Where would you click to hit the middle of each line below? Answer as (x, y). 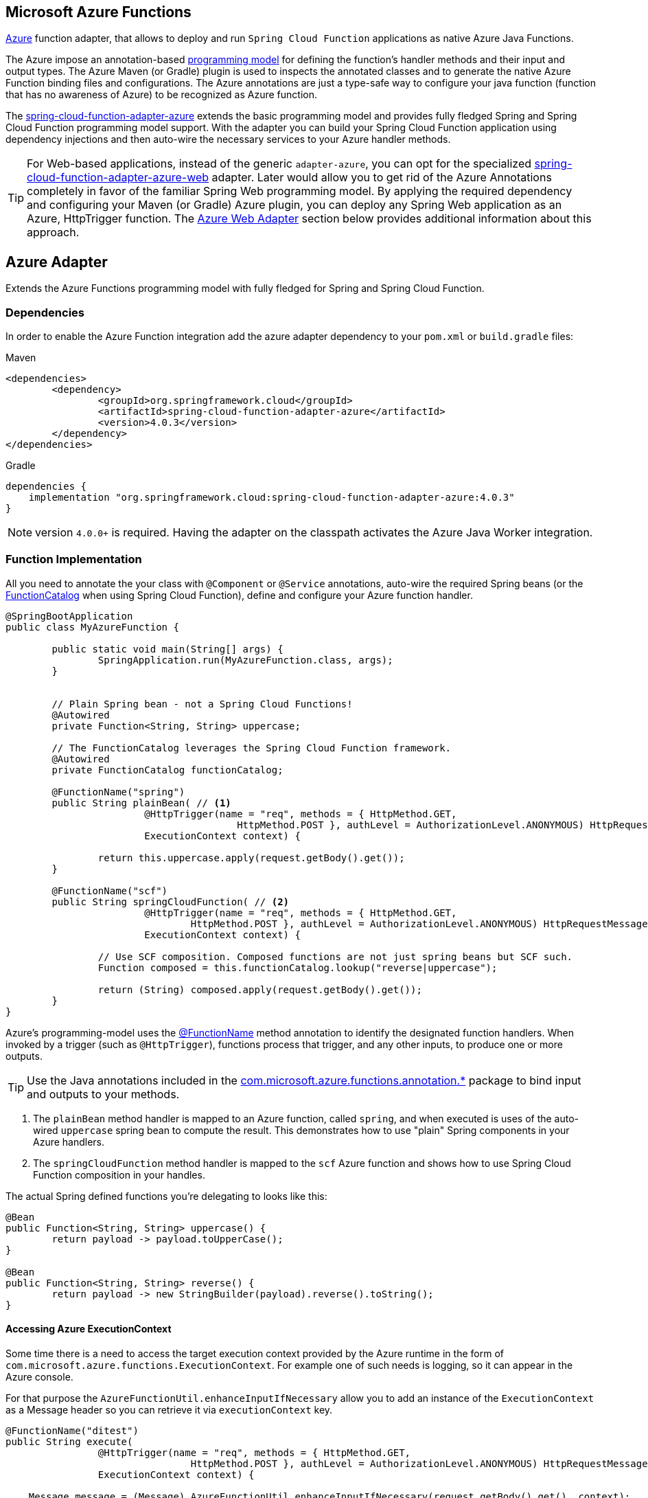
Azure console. (39, 1376)
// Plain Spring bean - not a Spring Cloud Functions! (202, 704)
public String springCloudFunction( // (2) (171, 901)
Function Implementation (74, 559)
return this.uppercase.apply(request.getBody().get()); (251, 858)
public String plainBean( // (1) (141, 803)
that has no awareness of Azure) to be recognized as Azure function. (161, 95)
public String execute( (69, 1441)
